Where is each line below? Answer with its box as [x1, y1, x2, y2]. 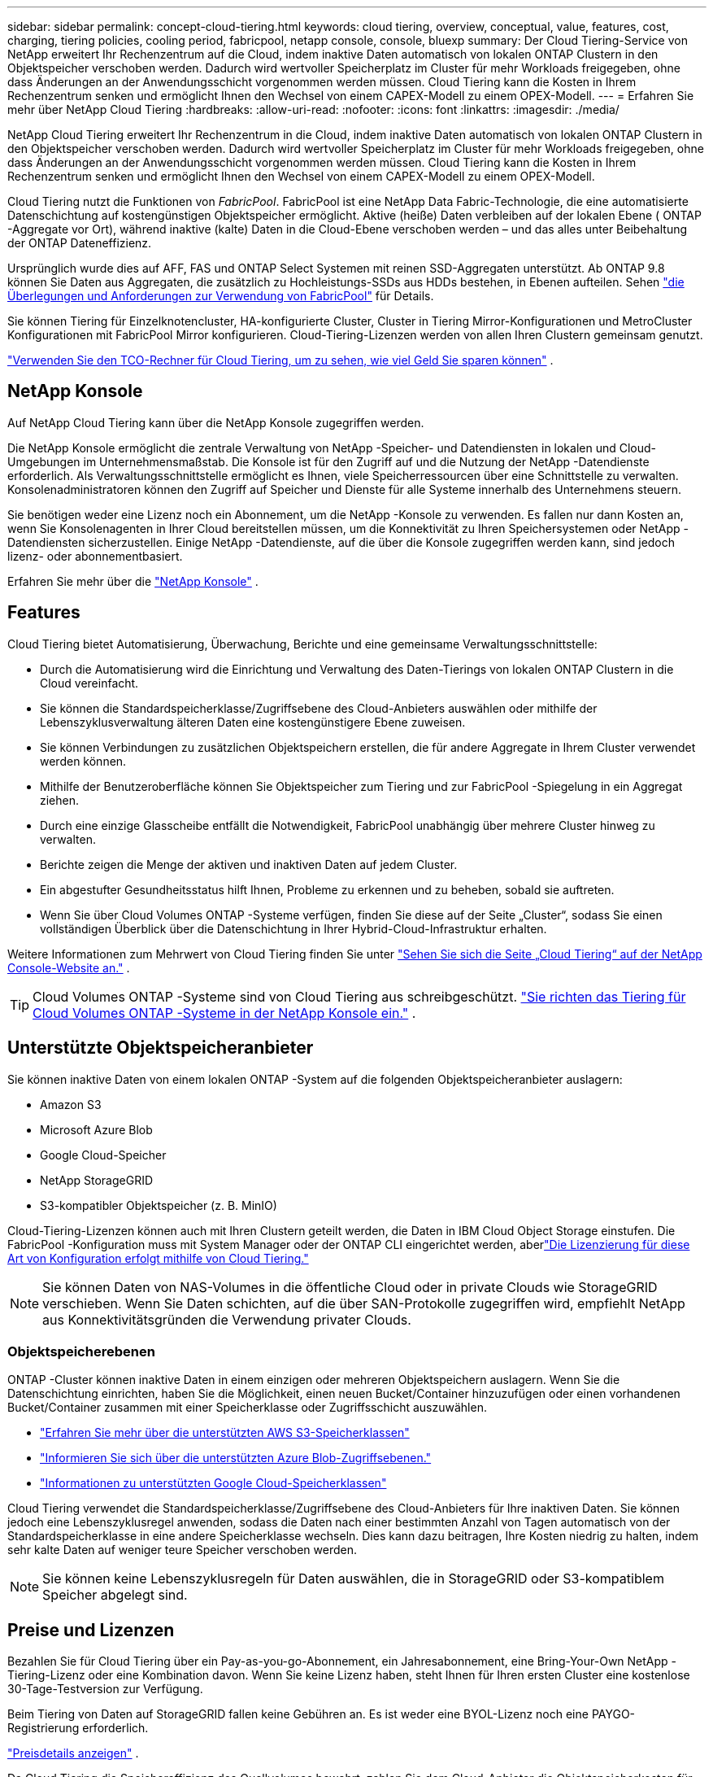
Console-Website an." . [7, 960, 130, 975]
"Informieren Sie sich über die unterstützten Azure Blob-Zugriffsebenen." [40, 1451, 432, 1465]
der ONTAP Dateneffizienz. [7, 236, 152, 250]
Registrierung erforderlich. [7, 1721, 149, 1736]
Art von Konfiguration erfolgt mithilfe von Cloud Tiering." [7, 1251, 309, 1265]
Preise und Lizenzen [7, 1619, 175, 1640]
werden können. [40, 753, 127, 768]
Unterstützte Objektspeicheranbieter [7, 1037, 314, 1059]
